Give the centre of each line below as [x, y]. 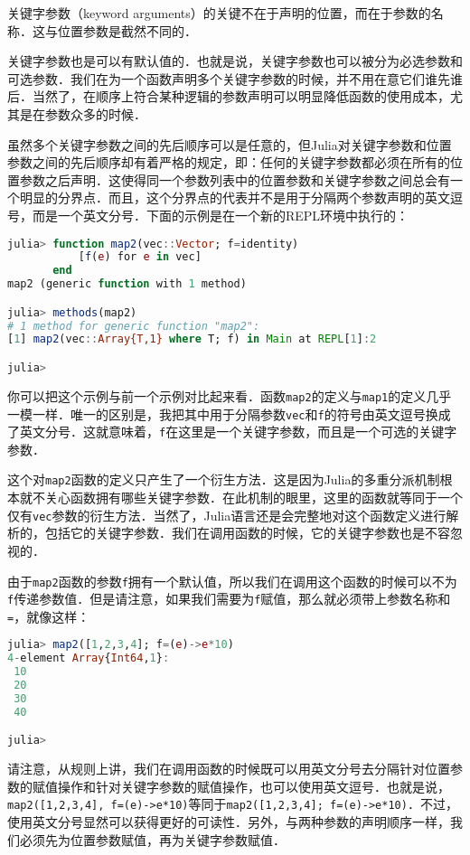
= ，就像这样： [49, 616]
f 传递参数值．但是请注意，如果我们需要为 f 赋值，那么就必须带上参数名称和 [229, 599]
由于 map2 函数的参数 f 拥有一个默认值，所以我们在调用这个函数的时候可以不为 [232, 581]
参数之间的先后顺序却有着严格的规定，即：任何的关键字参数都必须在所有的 [229, 162]
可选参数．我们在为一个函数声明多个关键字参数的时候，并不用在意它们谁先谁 [235, 78]
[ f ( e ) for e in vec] [140, 257]
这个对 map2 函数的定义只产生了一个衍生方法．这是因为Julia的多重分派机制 [224, 479]
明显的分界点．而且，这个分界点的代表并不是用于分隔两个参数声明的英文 [235, 197]
